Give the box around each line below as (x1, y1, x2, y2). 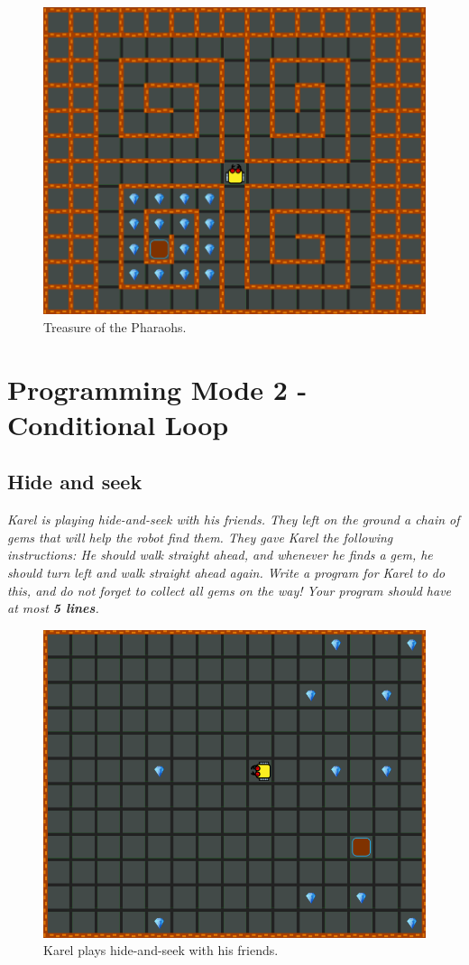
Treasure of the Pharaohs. (43, 317, 187, 336)
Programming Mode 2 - (7, 370, 308, 407)
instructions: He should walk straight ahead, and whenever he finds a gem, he (7, 545, 433, 564)
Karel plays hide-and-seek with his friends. (43, 941, 279, 960)
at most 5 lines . (7, 598, 99, 617)
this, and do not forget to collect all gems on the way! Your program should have (7, 580, 452, 599)
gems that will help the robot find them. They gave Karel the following (7, 527, 393, 546)
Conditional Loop (7, 405, 229, 442)
